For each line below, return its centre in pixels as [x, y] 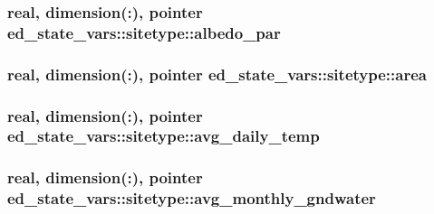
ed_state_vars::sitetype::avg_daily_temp [164, 136]
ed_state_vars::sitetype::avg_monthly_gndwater [192, 198]
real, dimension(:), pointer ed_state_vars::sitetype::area [217, 74]
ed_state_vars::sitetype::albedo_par [144, 32]
